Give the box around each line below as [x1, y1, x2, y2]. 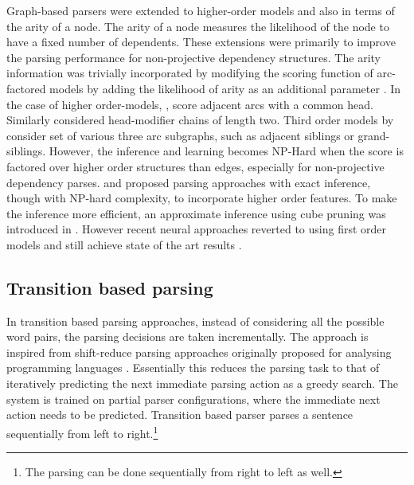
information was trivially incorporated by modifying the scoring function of [6, 65, 373, 81]
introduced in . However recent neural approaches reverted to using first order [6, 221, 387, 237]
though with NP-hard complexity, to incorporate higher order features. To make [6, 190, 397, 206]
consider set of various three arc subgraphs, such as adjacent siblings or [6, 127, 354, 143]
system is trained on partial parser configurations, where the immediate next [6, 390, 381, 407]
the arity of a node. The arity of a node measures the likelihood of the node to [6, 18, 389, 34]
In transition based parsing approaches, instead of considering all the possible [6, 312, 385, 329]
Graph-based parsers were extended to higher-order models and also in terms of [6, 2, 395, 18]
